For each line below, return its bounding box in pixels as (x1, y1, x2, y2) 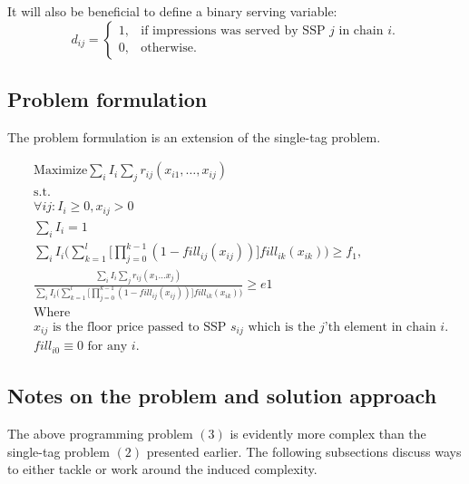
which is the (248, 321, 316, 334)
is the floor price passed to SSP (52, 321, 227, 334)
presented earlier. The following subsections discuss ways (146, 441, 462, 460)
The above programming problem (7, 424, 193, 443)
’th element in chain (324, 321, 436, 334)
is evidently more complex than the (230, 424, 426, 443)
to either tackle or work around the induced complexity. (7, 460, 318, 479)
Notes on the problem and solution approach (7, 382, 437, 410)
